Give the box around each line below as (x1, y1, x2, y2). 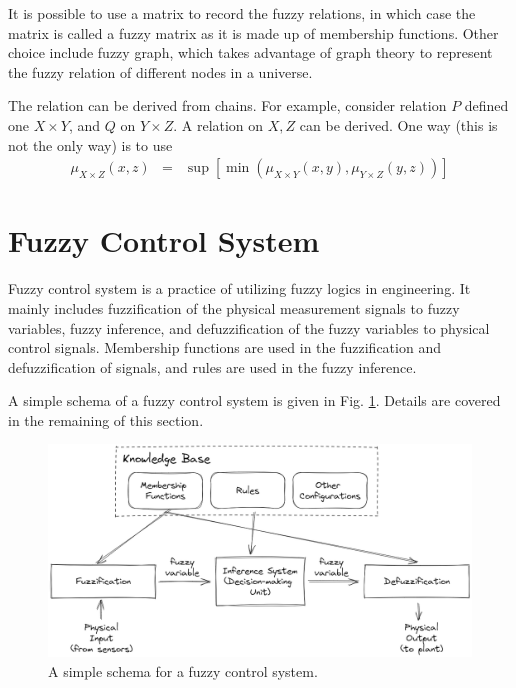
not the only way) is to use (8, 134, 173, 155)
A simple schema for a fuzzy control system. (48, 660, 318, 681)
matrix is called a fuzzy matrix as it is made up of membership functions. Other (8, 22, 499, 43)
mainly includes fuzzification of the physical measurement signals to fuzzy (8, 297, 460, 318)
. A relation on (173, 114, 264, 135)
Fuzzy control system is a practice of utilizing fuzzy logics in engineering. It (8, 278, 471, 299)
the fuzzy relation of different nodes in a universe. (8, 61, 313, 82)
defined (464, 95, 509, 116)
